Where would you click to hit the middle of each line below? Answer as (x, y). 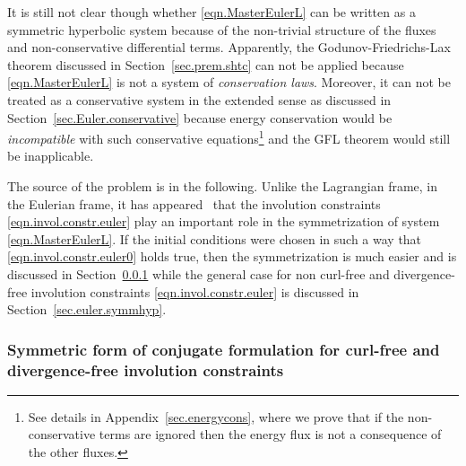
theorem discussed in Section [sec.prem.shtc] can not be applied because (206, 64)
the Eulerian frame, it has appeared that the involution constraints (194, 203)
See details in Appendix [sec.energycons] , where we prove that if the (216, 416)
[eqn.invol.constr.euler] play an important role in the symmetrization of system (224, 221)
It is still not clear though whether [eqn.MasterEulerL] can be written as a (211, 12)
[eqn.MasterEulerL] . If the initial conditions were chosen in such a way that (215, 238)
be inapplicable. (51, 156)
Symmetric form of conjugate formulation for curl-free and (224, 349)
